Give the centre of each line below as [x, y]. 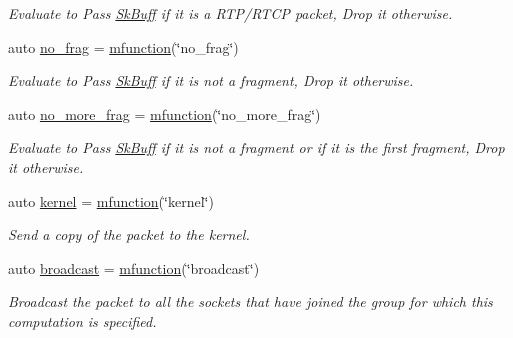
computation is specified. [82, 320]
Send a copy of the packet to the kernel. [129, 234]
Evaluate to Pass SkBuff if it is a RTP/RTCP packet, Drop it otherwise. [230, 13]
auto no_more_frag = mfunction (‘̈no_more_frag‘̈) [164, 113]
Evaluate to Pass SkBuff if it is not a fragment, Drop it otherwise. [211, 80]
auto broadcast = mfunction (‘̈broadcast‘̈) [134, 267]
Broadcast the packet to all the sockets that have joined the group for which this [250, 301]
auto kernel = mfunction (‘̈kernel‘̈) [111, 200]
